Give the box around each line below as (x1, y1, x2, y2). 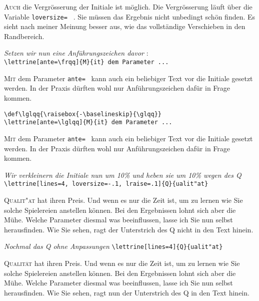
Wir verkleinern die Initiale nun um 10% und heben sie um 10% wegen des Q (4, 169, 241, 180)
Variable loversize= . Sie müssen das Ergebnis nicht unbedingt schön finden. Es (4, 11, 255, 22)
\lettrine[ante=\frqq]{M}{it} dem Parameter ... (4, 59, 169, 66)
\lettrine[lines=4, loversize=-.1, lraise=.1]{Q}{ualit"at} (4, 180, 208, 188)
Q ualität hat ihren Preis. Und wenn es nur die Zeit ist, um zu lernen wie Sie (4, 257, 240, 268)
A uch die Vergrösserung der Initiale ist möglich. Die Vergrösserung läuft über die (4, 2, 252, 12)
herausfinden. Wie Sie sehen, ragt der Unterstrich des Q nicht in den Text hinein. (4, 224, 253, 234)
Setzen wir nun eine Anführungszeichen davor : (4, 48, 148, 58)
